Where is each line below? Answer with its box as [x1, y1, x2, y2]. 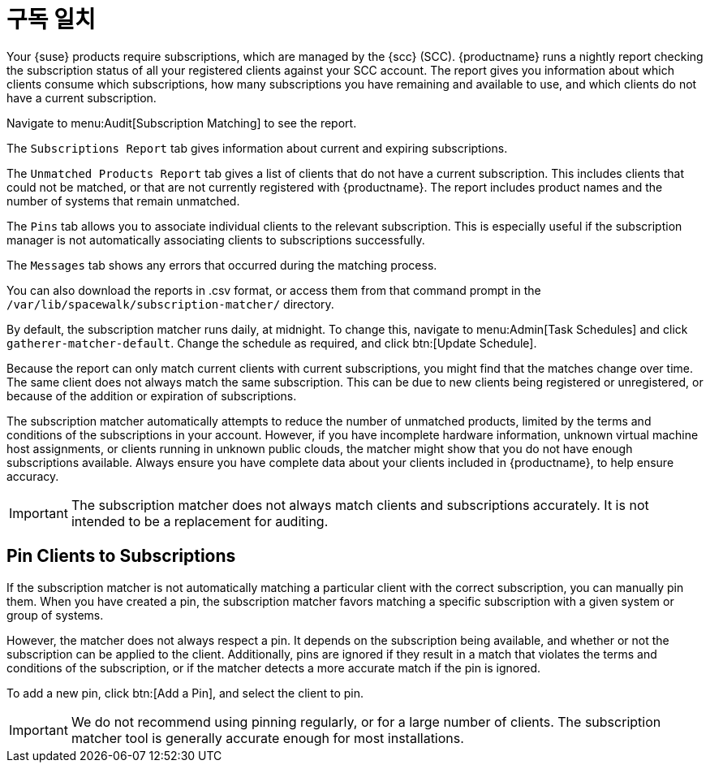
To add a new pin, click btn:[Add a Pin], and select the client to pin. [6, 685, 364, 700]
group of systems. [6, 607, 104, 622]
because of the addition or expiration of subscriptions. [6, 388, 297, 403]
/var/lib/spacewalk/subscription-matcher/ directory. [6, 296, 334, 311]
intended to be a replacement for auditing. [71, 512, 329, 529]
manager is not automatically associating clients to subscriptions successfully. [6, 232, 425, 247]
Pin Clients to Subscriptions [6, 546, 236, 567]
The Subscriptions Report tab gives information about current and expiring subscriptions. [6, 140, 508, 155]
